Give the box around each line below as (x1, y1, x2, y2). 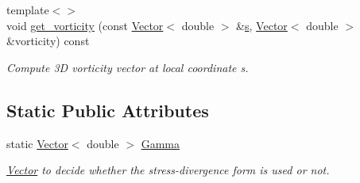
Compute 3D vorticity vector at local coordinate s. (6, 59, 249, 75)
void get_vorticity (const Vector (6, 17, 164, 33)
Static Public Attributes (6, 97, 209, 122)
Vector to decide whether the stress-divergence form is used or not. (6, 162, 330, 178)
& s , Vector (236, 17, 288, 33)
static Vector (6, 135, 68, 151)
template (6, 2, 49, 17)
